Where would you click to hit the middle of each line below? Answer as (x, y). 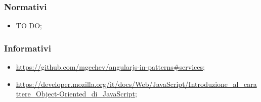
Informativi (28, 48)
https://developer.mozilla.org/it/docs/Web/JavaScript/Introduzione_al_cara (136, 84)
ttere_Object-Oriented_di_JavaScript (76, 94)
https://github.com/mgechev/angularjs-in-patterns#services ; (110, 67)
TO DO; (29, 25)
